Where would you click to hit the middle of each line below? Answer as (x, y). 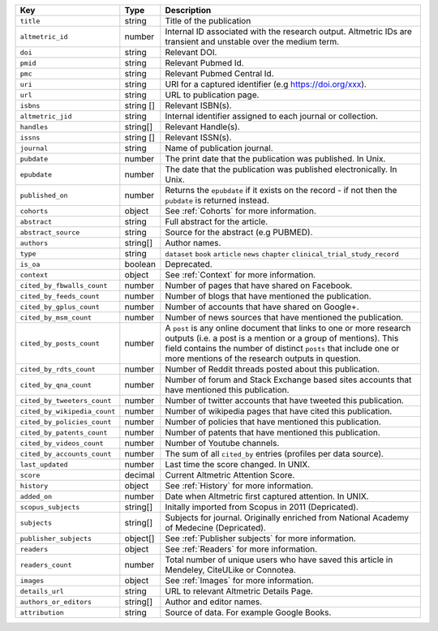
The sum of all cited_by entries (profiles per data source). (275, 454)
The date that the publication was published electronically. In (281, 169)
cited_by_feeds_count (60, 296)
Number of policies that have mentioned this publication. (273, 422)
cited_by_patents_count (64, 433)
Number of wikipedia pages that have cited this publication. (279, 411)
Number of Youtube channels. (222, 443)
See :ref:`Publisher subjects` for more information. (260, 538)
